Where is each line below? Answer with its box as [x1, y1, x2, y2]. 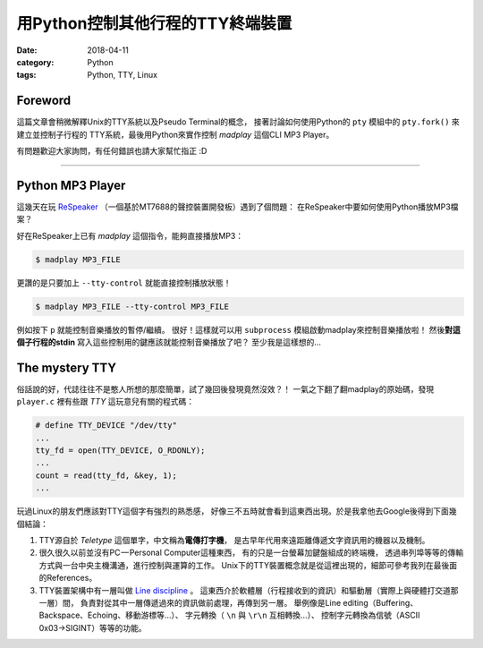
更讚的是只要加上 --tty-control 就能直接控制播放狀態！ [16, 277, 232, 288]
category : [16, 56, 55, 67]
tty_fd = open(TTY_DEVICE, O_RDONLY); [35, 446, 206, 456]
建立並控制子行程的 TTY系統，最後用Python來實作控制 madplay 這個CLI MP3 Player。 [16, 129, 335, 140]
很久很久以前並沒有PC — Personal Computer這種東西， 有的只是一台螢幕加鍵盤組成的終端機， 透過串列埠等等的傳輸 [38, 547, 464, 558]
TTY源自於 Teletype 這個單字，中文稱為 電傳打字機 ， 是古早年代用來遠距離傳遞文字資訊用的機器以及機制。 [38, 535, 430, 546]
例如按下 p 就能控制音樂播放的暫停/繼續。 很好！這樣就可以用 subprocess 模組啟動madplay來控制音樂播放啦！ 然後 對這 [16, 324, 461, 335]
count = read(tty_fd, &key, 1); [35, 470, 178, 481]
